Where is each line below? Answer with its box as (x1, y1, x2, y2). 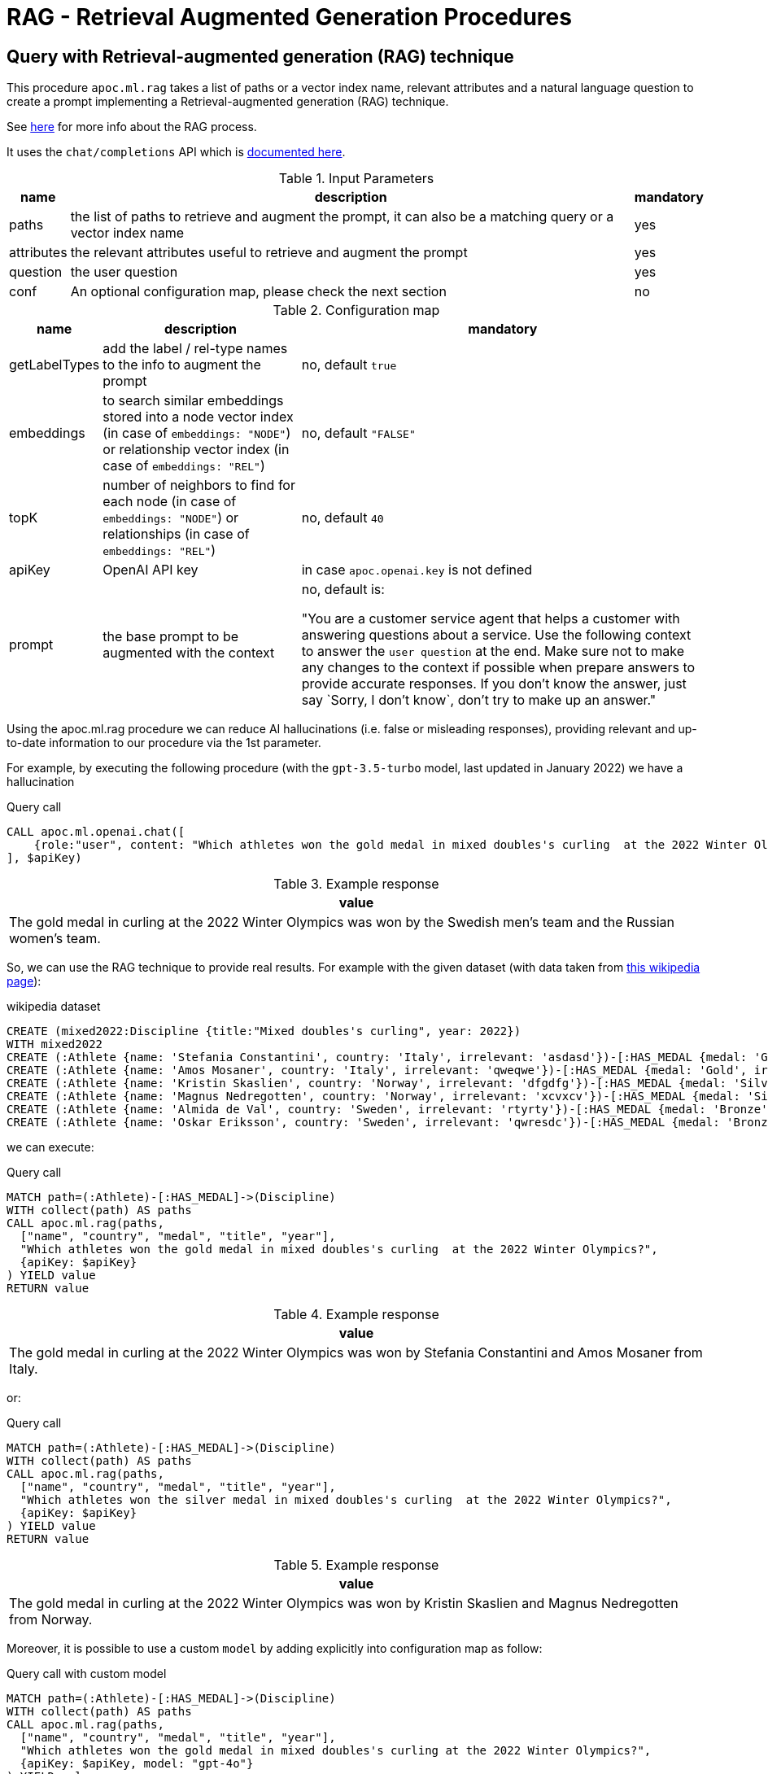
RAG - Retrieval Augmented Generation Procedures (7, 3, 572, 31)
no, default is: (301, 581, 385, 598)
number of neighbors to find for (103, 477, 295, 494)
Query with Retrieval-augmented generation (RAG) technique (7, 46, 514, 67)
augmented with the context (103, 644, 275, 662)
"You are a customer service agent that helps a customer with (301, 610, 680, 627)
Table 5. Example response (273, 1557, 439, 1574)
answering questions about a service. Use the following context (301, 627, 692, 644)
